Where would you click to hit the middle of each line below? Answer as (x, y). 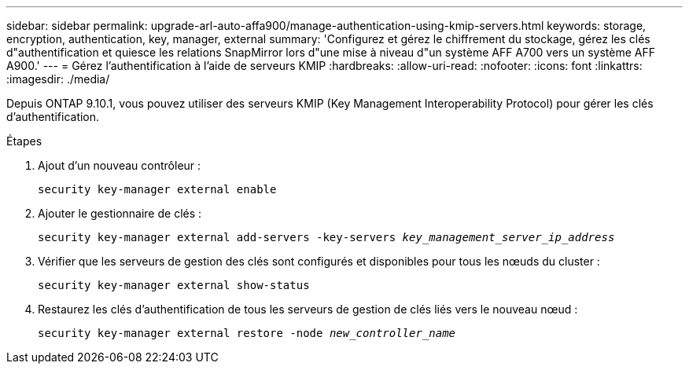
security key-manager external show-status (174, 285)
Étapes (24, 141)
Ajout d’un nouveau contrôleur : (120, 165)
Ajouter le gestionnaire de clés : (120, 213)
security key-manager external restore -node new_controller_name (247, 333)
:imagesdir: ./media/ (58, 79)
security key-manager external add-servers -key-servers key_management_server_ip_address (326, 237)
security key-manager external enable (157, 189)
